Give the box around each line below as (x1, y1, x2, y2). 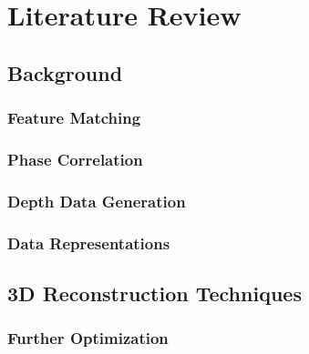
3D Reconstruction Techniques (7, 278, 302, 307)
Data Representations (7, 231, 170, 254)
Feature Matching (7, 106, 141, 129)
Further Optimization (7, 327, 169, 349)
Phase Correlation (7, 147, 143, 170)
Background (7, 58, 123, 86)
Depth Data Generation (7, 189, 186, 212)
